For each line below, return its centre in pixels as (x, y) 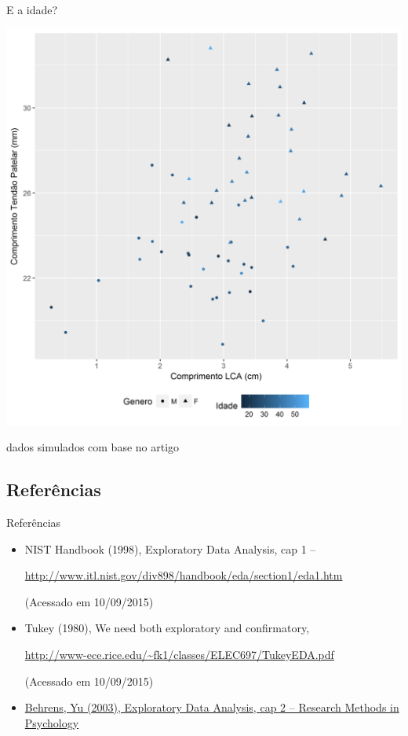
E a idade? (32, 9)
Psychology (52, 722)
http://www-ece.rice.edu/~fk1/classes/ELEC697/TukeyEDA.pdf (179, 654)
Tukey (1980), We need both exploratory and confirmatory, (167, 628)
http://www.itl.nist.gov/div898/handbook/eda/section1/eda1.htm (184, 575)
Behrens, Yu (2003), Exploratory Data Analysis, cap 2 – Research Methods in (212, 707)
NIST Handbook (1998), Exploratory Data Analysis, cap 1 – (170, 548)
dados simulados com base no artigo (93, 447)
